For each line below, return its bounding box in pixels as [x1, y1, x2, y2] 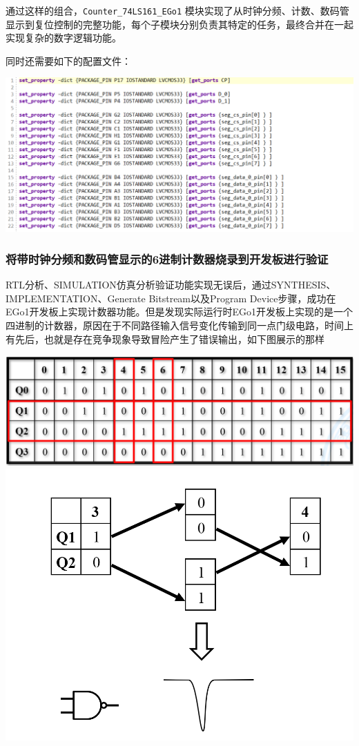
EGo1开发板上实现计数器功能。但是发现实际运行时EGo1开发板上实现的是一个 [6, 304, 353, 319]
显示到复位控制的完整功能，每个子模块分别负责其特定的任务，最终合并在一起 [6, 17, 353, 31]
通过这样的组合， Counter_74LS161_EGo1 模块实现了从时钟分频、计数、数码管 [6, 3, 349, 17]
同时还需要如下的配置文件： [6, 53, 131, 68]
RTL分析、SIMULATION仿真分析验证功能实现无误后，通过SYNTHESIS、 [6, 277, 336, 292]
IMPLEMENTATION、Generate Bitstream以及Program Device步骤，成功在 [6, 291, 336, 305]
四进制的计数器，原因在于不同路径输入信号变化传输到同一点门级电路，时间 [6, 317, 344, 332]
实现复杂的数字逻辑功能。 [6, 30, 122, 45]
